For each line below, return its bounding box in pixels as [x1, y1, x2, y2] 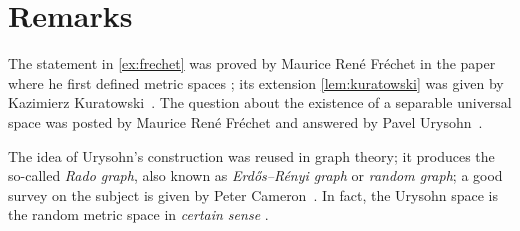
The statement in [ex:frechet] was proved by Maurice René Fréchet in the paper [8, 53, 496, 74]
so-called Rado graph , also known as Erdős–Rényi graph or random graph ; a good [8, 165, 503, 186]
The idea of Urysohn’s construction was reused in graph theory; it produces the [8, 145, 495, 166]
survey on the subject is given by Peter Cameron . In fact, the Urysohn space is [8, 184, 499, 205]
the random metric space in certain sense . [8, 204, 269, 225]
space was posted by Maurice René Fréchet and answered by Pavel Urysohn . [8, 111, 483, 132]
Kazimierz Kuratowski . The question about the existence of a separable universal [8, 92, 512, 113]
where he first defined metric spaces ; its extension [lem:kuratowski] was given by [8, 72, 504, 93]
